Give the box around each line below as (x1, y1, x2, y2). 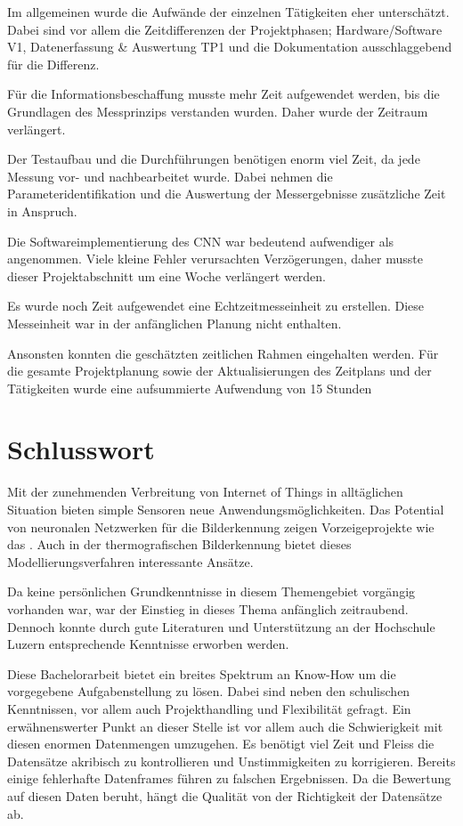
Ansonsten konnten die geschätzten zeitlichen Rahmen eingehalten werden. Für (7, 344, 439, 362)
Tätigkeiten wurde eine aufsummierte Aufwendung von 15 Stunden (7, 378, 372, 397)
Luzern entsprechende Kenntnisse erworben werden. (7, 635, 289, 653)
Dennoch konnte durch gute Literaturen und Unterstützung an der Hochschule (7, 617, 435, 636)
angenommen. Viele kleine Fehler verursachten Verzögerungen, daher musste (7, 249, 423, 268)
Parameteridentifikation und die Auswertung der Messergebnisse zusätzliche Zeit (7, 184, 446, 203)
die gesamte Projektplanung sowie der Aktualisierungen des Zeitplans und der (7, 361, 432, 380)
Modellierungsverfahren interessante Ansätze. (7, 552, 254, 571)
